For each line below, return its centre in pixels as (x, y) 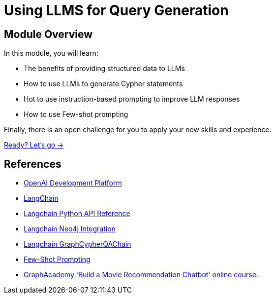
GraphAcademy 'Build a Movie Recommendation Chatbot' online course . (141, 275)
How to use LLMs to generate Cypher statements (103, 84)
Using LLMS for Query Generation (116, 10)
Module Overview (48, 34)
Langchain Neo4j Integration (70, 229)
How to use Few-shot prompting (76, 114)
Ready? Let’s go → (34, 145)
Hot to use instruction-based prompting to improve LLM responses (132, 99)
